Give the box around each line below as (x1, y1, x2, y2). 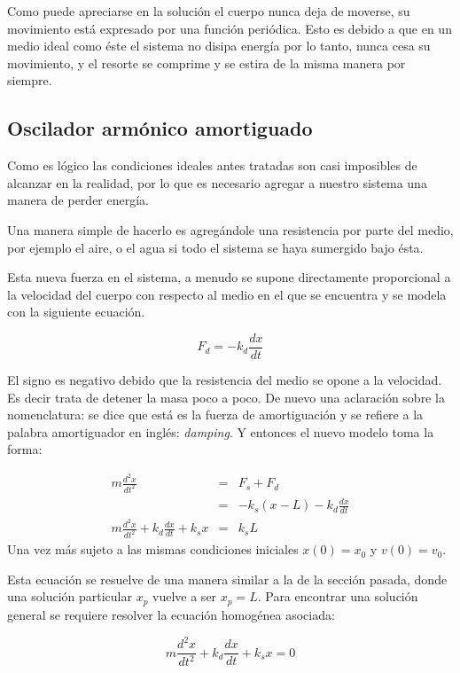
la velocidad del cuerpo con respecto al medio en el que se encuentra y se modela (7, 285, 447, 303)
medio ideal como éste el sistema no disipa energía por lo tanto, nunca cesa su (7, 36, 431, 55)
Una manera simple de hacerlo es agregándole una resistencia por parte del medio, (7, 220, 454, 239)
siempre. (7, 71, 52, 90)
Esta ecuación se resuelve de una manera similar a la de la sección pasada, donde (7, 569, 448, 588)
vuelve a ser (152, 587, 217, 606)
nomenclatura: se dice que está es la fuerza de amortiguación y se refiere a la (7, 405, 424, 424)
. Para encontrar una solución (257, 587, 418, 606)
